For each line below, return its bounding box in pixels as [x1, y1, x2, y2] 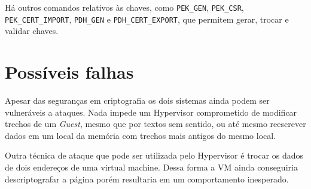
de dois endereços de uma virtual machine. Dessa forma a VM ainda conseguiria [5, 161, 298, 173]
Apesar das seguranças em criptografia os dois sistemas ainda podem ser [5, 94, 270, 107]
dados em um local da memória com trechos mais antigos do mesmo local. [5, 129, 276, 141]
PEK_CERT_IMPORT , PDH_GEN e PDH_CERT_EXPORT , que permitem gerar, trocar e [5, 13, 289, 25]
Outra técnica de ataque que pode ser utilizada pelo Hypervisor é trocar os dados [5, 149, 304, 162]
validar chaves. [5, 24, 59, 37]
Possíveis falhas [5, 60, 134, 84]
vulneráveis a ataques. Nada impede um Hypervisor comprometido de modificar [5, 106, 297, 118]
